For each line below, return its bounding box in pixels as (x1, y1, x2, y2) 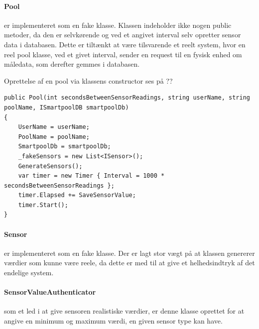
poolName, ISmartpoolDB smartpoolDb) (4, 104, 129, 111)
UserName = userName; (18, 123, 90, 131)
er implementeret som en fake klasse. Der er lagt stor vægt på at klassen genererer (4, 247, 255, 258)
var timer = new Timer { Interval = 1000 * (18, 172, 165, 180)
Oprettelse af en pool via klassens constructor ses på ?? (4, 75, 173, 86)
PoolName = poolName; (18, 133, 90, 140)
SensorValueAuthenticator (4, 287, 96, 297)
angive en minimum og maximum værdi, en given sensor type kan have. (4, 316, 223, 326)
